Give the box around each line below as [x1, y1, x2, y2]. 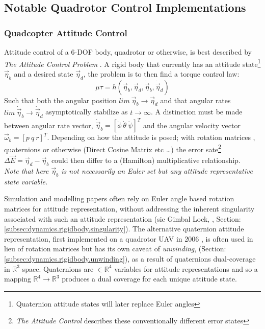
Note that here [4, 166, 49, 176]
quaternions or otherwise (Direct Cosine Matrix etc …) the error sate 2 [4, 142, 221, 154]
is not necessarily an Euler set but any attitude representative [61, 166, 253, 176]
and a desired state [14, 68, 73, 79]
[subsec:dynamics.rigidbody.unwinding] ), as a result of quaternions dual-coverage [4, 253, 256, 264]
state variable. [4, 176, 48, 186]
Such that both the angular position [4, 95, 117, 105]
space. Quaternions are [22, 263, 94, 274]
